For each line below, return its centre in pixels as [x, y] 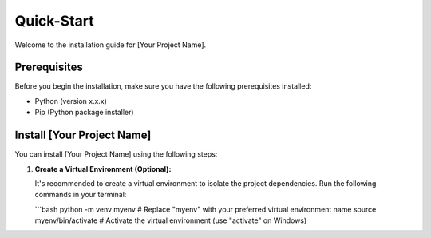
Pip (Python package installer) [85, 113]
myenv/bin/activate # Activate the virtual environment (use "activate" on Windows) [171, 220]
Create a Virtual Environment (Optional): [103, 169]
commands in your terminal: [81, 195]
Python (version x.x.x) [71, 101]
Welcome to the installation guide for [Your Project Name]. [111, 45]
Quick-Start [55, 21]
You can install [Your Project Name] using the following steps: [116, 154]
